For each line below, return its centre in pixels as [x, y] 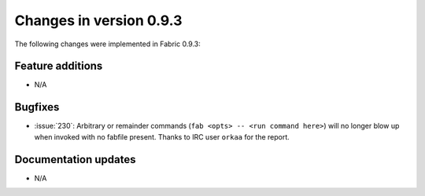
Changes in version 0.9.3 [98, 20]
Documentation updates [76, 160]
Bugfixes [37, 107]
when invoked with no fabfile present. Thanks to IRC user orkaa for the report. [162, 136]
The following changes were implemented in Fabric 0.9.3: [107, 44]
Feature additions [59, 66]
